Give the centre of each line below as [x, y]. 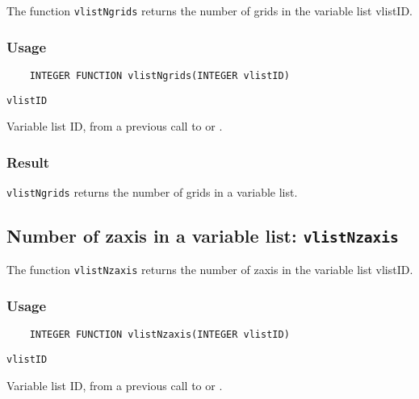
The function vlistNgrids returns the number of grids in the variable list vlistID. [209, 10]
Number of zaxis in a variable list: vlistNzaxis [203, 236]
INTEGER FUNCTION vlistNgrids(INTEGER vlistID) [159, 75]
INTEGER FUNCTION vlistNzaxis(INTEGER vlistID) [159, 335]
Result [28, 162]
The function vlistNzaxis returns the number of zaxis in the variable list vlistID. [210, 270]
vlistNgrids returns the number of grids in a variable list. [152, 192]
